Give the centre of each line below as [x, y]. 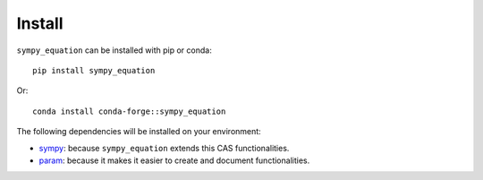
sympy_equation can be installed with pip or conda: [114, 50]
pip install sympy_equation [94, 70]
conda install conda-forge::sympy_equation [129, 111]
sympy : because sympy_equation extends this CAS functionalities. [164, 148]
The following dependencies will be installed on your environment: [139, 132]
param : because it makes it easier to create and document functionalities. [174, 160]
